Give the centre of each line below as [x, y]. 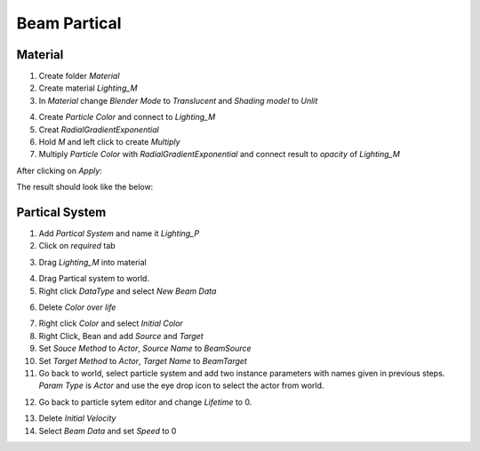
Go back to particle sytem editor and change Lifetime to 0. [145, 402]
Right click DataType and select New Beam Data [128, 291]
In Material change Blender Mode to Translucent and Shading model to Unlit [178, 100]
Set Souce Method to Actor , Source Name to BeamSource [145, 348]
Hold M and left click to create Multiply [110, 142]
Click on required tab [77, 246]
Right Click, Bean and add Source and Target [121, 336]
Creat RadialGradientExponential [99, 130]
